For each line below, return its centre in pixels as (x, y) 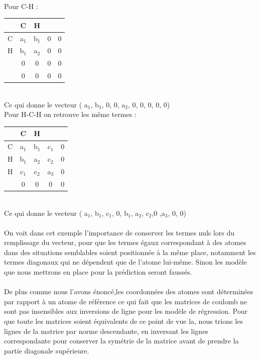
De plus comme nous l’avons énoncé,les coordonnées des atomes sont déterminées (129, 291)
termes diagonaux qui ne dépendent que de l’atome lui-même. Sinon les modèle (125, 262)
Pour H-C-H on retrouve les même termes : (70, 114)
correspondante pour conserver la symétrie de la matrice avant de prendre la (121, 341)
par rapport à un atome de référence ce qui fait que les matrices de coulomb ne (126, 301)
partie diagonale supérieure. (47, 350)
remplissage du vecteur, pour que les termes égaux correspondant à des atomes (125, 242)
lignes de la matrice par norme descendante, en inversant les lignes (106, 331)
